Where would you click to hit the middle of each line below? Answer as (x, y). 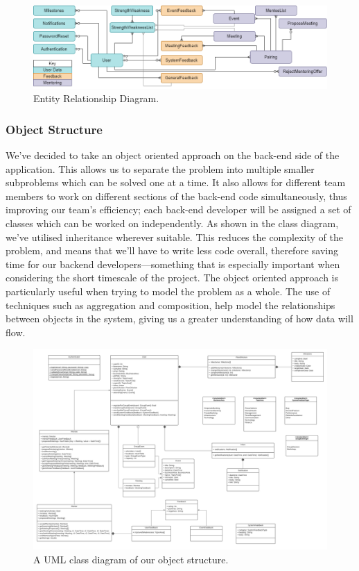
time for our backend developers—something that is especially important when (173, 264)
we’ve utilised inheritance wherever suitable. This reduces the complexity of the (174, 237)
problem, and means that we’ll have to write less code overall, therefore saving (172, 250)
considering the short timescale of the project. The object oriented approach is (172, 278)
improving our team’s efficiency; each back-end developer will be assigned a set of (178, 209)
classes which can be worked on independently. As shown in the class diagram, (172, 223)
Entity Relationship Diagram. (96, 98)
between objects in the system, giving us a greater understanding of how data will (179, 318)
